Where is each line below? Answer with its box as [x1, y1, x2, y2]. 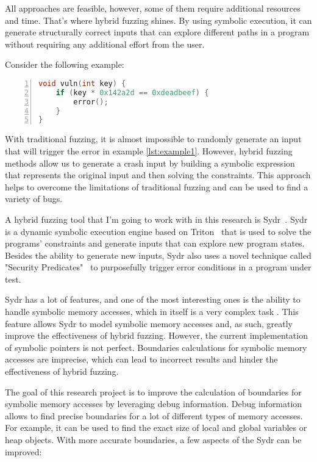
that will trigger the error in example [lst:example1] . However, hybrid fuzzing [5, 144, 293, 157]
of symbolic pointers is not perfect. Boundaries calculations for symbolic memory [5, 341, 307, 353]
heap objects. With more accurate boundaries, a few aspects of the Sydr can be [5, 433, 302, 446]
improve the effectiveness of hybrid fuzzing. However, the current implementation [5, 329, 308, 342]
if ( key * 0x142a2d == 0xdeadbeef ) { [55, 88, 209, 97]
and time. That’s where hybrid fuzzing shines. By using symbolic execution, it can [5, 13, 312, 26]
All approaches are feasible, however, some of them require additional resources [5, 2, 301, 14]
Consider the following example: [5, 58, 124, 71]
